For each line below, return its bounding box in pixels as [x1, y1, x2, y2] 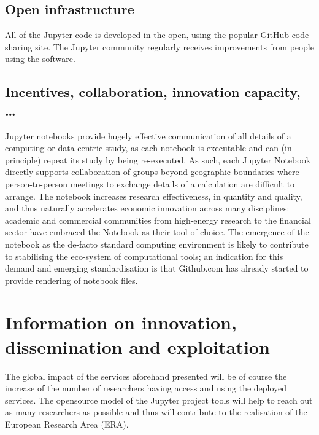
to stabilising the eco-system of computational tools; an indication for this [5, 249, 283, 262]
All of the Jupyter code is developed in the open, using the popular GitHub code [5, 28, 309, 41]
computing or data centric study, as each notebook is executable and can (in [5, 141, 292, 154]
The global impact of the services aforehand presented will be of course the [5, 369, 287, 382]
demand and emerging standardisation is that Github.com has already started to [5, 262, 309, 275]
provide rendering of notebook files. [5, 273, 138, 286]
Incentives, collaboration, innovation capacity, [5, 82, 301, 101]
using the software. [5, 52, 75, 65]
